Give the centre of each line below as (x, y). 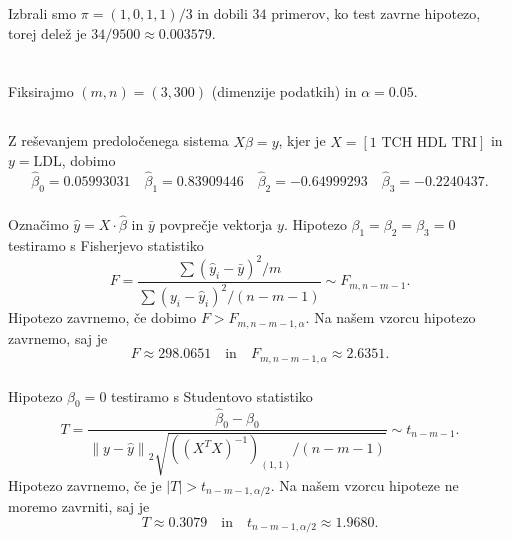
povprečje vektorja (216, 223)
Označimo (38, 223)
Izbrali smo (42, 12)
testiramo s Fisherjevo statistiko (106, 244)
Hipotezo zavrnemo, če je (85, 484)
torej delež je (47, 32)
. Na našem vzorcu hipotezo (390, 317)
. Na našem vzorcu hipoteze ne (364, 484)
